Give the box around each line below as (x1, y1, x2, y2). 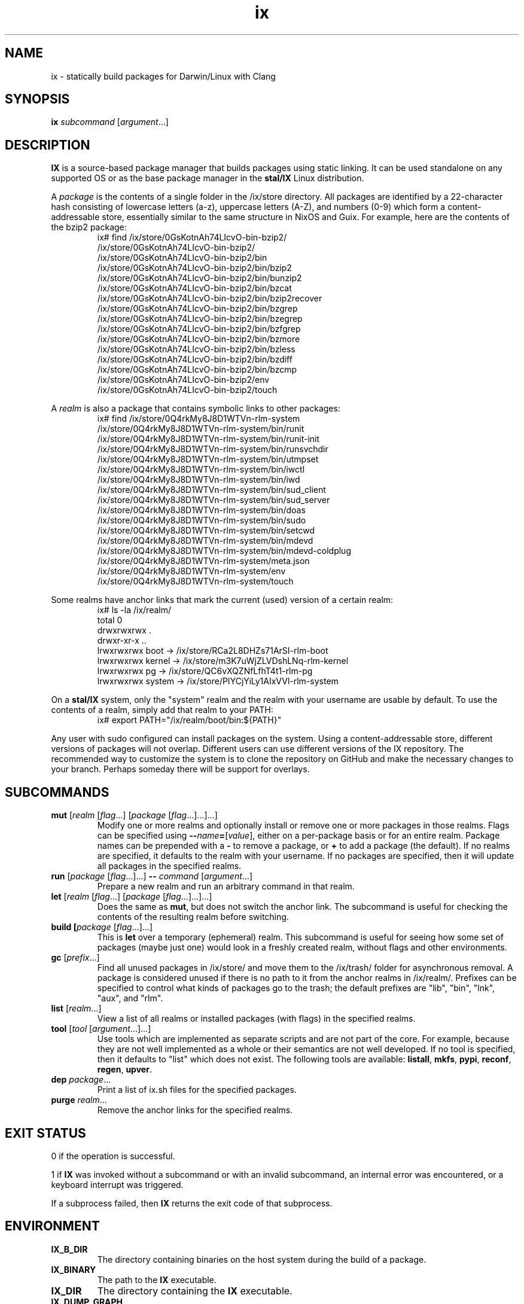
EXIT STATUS (5, 1125, 86, 1141)
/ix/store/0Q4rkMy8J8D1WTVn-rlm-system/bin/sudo (97, 515, 306, 526)
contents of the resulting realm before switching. (97, 912, 289, 922)
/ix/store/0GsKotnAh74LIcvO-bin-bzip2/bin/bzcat (97, 283, 292, 294)
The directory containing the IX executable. (97, 1284, 293, 1297)
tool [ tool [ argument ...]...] (51, 1023, 151, 1034)
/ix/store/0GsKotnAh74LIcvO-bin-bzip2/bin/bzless (97, 344, 295, 355)
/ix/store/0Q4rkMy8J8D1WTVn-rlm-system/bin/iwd (97, 474, 300, 485)
